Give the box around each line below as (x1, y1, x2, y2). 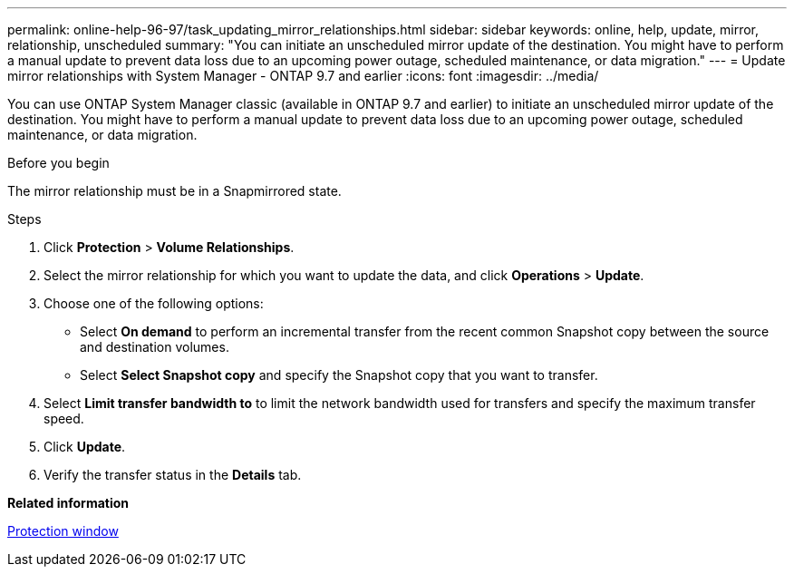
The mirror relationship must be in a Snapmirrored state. (7, 183, 342, 199)
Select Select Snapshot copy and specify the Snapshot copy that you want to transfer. (80, 367, 598, 383)
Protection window (7, 523, 119, 539)
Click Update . (44, 439, 126, 454)
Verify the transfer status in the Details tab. (44, 467, 302, 482)
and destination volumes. (80, 339, 229, 355)
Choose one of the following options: (44, 296, 264, 311)
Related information (7, 495, 130, 511)
